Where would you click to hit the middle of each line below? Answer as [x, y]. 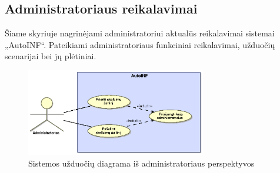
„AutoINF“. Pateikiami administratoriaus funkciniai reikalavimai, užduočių [140, 44]
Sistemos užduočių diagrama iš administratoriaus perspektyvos [141, 163]
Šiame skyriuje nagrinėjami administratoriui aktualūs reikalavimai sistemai [140, 33]
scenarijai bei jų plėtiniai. [51, 56]
